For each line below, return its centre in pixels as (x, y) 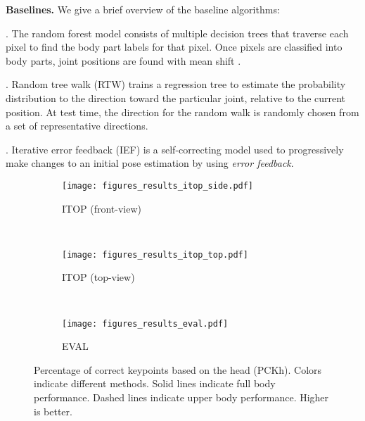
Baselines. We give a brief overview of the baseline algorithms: (143, 9)
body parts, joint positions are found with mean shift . (123, 60)
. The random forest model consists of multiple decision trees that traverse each (177, 33)
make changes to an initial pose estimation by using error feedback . (150, 163)
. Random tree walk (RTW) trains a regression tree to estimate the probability (176, 84)
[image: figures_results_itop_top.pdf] (155, 255)
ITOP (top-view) (98, 277)
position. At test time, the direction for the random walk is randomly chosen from (182, 112)
